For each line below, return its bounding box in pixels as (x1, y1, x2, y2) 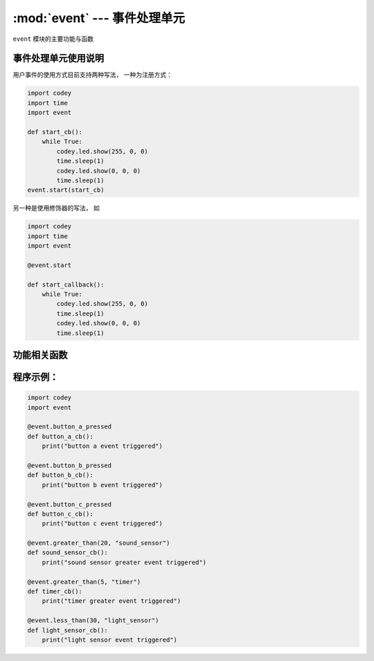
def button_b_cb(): (27, 471, 93, 479)
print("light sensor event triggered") (42, 635, 178, 644)
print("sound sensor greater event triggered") (42, 558, 207, 566)
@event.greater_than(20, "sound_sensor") (27, 539, 170, 547)
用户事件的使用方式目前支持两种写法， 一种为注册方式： (12, 71, 172, 79)
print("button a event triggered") (42, 442, 163, 450)
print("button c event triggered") (42, 520, 163, 527)
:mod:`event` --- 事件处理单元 (12, 10, 185, 26)
